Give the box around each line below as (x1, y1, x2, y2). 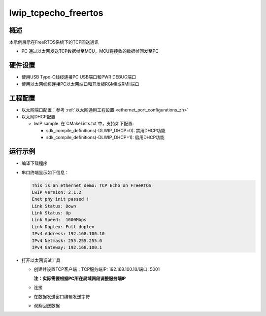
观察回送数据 (33, 302, 60, 308)
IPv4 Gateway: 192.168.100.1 (32, 245, 102, 250)
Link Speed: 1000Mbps (32, 217, 87, 223)
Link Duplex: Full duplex (32, 224, 95, 229)
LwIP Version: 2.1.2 (32, 189, 81, 195)
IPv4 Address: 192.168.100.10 (32, 231, 105, 237)
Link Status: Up (32, 210, 71, 216)
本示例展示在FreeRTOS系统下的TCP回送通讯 (9, 39, 99, 45)
